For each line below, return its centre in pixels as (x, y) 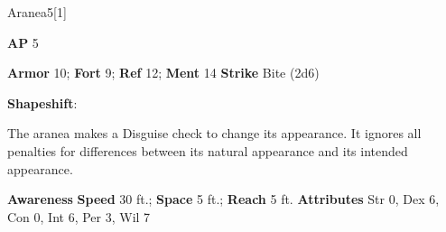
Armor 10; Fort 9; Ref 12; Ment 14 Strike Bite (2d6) (163, 73)
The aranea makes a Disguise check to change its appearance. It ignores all (214, 133)
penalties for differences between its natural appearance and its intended (208, 150)
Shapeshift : (42, 102)
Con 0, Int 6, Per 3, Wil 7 (79, 216)
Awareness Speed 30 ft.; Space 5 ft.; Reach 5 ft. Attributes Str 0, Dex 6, (223, 199)
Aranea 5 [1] (37, 12)
